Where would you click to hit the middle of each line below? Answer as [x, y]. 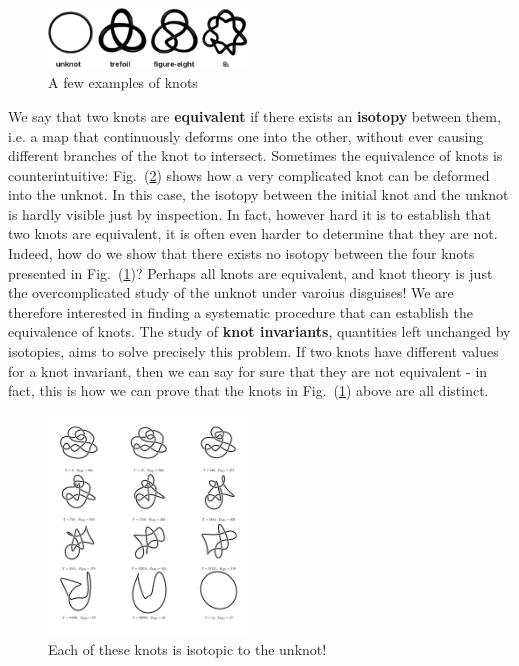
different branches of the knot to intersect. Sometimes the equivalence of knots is [255, 155]
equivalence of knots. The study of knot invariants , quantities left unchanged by [259, 331]
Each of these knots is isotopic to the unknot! [187, 648]
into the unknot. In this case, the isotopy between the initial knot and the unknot [258, 194]
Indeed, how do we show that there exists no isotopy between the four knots [241, 253]
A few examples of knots [123, 82]
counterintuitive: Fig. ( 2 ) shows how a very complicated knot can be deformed [249, 174]
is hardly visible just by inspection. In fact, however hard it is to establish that [249, 213]
